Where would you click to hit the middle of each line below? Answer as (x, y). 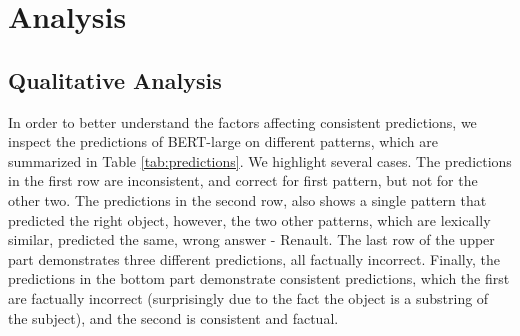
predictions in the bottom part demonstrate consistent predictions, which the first (259, 278)
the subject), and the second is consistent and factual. (173, 317)
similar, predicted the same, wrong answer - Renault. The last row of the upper (251, 239)
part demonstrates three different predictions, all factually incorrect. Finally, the (254, 258)
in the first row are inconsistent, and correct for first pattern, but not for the (243, 180)
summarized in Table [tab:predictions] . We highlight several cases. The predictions (260, 160)
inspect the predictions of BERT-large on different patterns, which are (223, 141)
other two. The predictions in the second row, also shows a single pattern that (247, 199)
